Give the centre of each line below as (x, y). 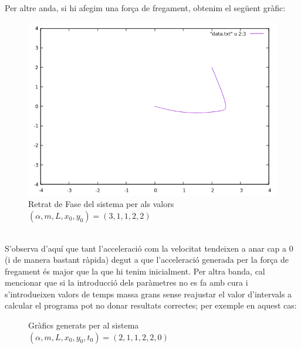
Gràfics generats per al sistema (84, 325)
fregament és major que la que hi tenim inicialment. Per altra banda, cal (135, 271)
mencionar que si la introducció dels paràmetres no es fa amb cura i (126, 282)
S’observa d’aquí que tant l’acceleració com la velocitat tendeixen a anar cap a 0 (149, 248)
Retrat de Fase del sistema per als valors (101, 204)
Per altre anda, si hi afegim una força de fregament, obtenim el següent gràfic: (145, 8)
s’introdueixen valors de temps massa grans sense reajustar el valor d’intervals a (148, 294)
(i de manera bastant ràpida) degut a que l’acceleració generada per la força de (147, 260)
